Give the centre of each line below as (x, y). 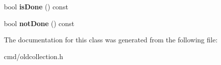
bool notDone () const (39, 23)
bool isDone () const (36, 6)
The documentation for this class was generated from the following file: (111, 40)
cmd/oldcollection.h (34, 56)
